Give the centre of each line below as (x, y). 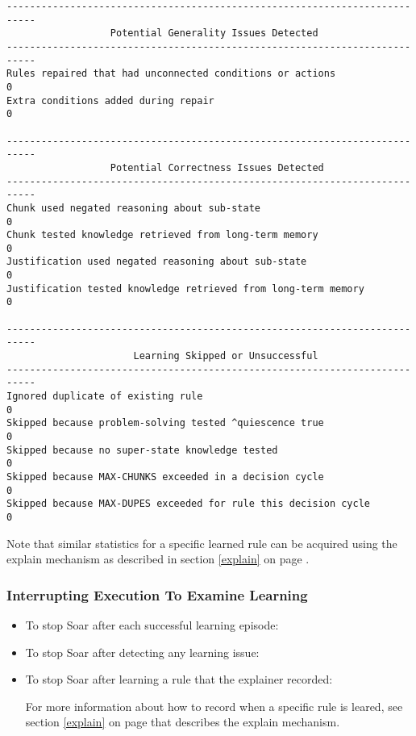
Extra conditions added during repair (110, 100)
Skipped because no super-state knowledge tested (142, 450)
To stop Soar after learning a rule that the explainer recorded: (179, 679)
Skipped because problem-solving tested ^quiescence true (165, 423)
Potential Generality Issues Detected (214, 33)
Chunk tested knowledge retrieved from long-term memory (162, 235)
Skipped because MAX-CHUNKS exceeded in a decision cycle (165, 477)
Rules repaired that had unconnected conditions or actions (171, 74)
